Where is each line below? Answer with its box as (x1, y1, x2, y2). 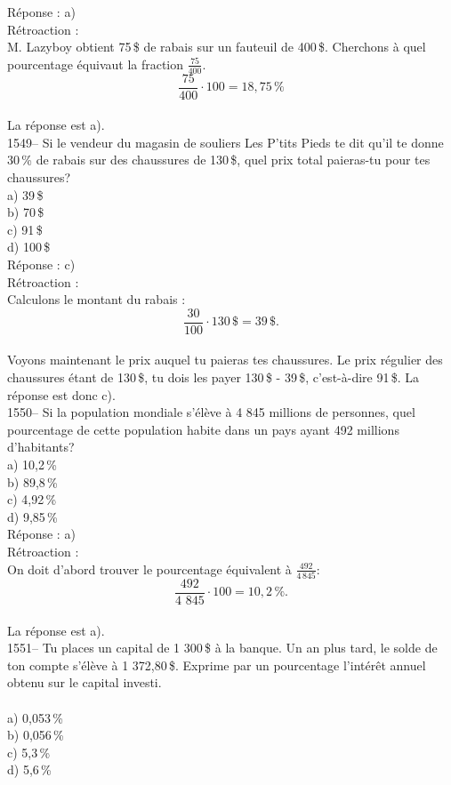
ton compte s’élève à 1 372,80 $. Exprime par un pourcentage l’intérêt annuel (7, 655, 426, 674)
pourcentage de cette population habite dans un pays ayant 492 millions (7, 420, 399, 438)
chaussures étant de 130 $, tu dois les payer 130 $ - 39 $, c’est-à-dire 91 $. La (7, 368, 420, 387)
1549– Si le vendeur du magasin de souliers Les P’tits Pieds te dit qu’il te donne (7, 132, 444, 151)
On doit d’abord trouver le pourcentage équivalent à (7, 559, 292, 578)
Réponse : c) (7, 255, 76, 274)
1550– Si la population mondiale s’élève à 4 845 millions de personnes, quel (7, 403, 415, 421)
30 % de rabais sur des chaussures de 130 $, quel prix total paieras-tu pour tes (7, 150, 431, 169)
